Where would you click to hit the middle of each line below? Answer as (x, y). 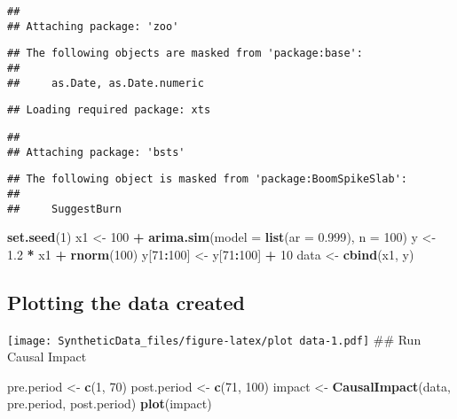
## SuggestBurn (64, 209)
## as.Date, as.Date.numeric (106, 83)
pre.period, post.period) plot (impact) (110, 403)
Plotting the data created (126, 302)
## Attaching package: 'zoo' (93, 26)
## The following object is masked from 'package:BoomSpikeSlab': (208, 179)
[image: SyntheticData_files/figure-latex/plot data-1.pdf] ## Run (214, 339)
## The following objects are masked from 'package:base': (185, 54)
